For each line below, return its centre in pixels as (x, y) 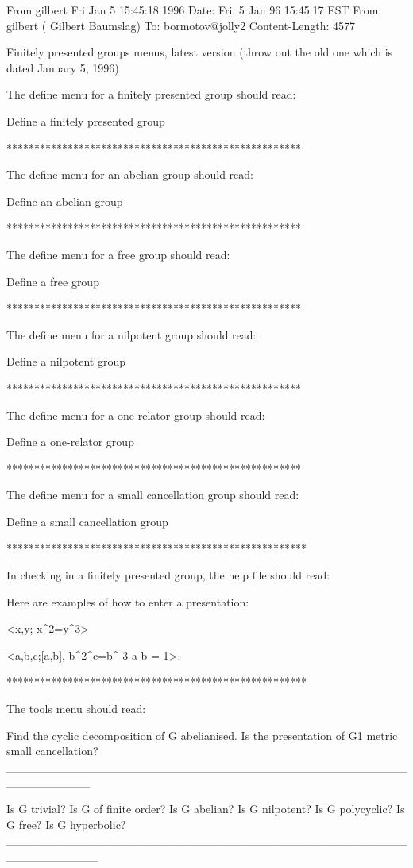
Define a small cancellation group (87, 521)
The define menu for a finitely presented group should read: (151, 94)
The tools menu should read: (76, 709)
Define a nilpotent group (66, 361)
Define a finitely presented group (86, 120)
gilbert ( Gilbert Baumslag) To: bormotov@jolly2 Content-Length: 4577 (181, 25)
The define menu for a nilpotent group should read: (131, 334)
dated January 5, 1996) (63, 67)
